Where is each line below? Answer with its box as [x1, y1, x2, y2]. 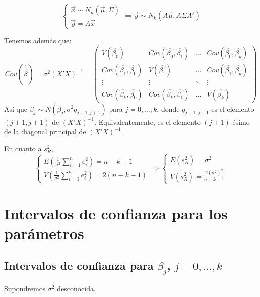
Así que [4, 103, 27, 114]
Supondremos [4, 283, 46, 294]
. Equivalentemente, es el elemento [94, 116, 201, 127]
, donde [157, 103, 180, 114]
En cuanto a [4, 143, 42, 153]
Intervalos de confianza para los [4, 203, 228, 223]
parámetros [4, 223, 84, 244]
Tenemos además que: [4, 35, 72, 45]
